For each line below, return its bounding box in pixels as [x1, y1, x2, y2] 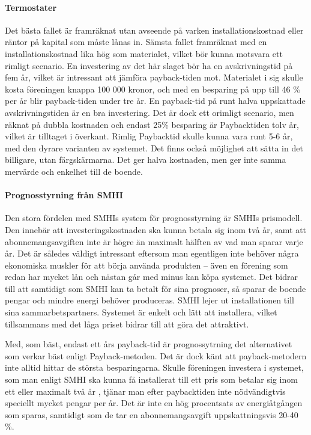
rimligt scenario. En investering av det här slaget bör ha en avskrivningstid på [5, 59, 293, 71]
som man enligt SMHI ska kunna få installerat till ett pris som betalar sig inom [5, 373, 298, 386]
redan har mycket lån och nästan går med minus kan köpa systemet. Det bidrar [5, 270, 298, 283]
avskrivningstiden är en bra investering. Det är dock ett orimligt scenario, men [5, 106, 294, 118]
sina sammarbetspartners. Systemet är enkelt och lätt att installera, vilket [5, 306, 277, 318]
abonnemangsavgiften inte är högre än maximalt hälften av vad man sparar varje [5, 235, 303, 248]
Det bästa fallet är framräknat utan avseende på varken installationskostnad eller [5, 23, 304, 36]
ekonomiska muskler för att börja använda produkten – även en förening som [5, 258, 288, 271]
